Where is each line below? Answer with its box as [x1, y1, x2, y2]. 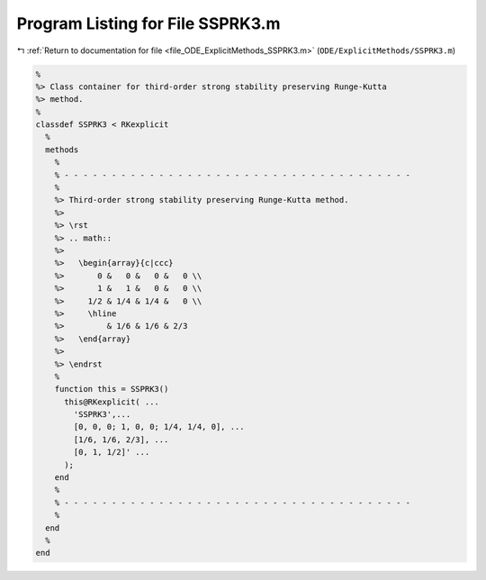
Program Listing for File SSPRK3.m [16, 14, 281, 33]
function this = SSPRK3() [54, 384, 169, 394]
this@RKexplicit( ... [64, 396, 159, 407]
